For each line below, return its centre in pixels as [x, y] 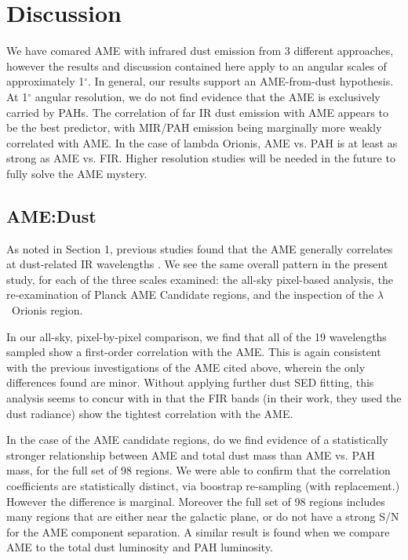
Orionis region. [47, 310]
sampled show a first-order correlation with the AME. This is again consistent [194, 352]
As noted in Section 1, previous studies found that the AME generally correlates [200, 248]
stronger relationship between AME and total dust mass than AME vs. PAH [191, 455]
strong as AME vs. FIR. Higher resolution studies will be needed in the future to [201, 158]
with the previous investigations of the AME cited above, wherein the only [186, 367]
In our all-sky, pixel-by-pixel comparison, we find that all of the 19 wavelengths [197, 336]
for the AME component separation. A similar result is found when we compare [198, 531]
